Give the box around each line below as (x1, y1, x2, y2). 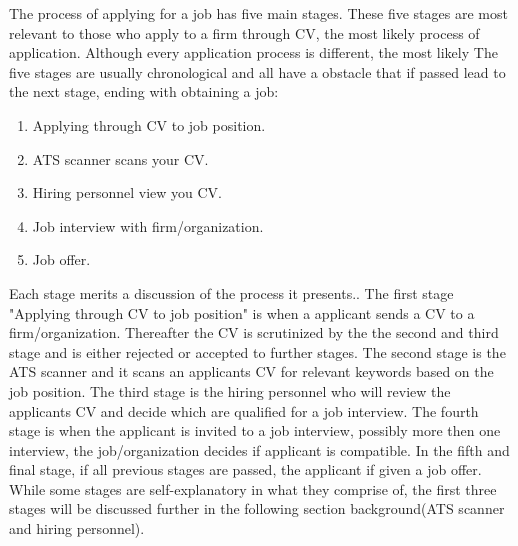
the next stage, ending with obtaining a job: (9, 81, 279, 102)
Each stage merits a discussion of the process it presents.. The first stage (9, 282, 454, 303)
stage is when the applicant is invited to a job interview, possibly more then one (9, 420, 501, 441)
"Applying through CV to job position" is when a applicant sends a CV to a (9, 302, 475, 323)
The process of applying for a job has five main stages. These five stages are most (9, 3, 508, 23)
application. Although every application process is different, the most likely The (9, 42, 498, 63)
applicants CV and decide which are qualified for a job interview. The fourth (9, 400, 479, 421)
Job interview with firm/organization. (32, 215, 264, 236)
